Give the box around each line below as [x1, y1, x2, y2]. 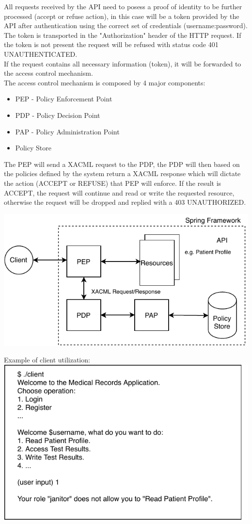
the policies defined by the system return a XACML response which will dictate [4, 168, 241, 179]
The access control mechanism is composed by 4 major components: [4, 77, 205, 87]
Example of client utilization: [4, 354, 90, 364]
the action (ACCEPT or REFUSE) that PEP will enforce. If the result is [4, 178, 221, 188]
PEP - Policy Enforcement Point [15, 94, 112, 104]
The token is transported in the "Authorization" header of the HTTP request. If [4, 30, 241, 40]
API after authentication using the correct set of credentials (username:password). [4, 20, 248, 31]
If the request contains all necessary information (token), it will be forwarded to [4, 58, 241, 68]
